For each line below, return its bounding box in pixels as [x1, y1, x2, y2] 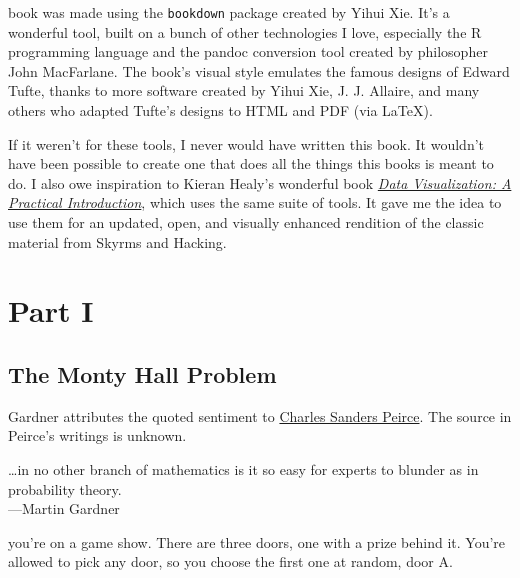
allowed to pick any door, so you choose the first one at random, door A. [8, 551, 453, 572]
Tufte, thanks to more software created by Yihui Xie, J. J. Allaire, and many [8, 80, 480, 101]
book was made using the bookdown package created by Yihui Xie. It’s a [8, 2, 450, 22]
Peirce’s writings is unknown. [8, 425, 187, 446]
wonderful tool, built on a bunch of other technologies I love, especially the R [8, 21, 482, 42]
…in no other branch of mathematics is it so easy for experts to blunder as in [8, 458, 479, 479]
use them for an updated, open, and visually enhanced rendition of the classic [8, 212, 484, 232]
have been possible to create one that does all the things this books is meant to [8, 153, 494, 174]
